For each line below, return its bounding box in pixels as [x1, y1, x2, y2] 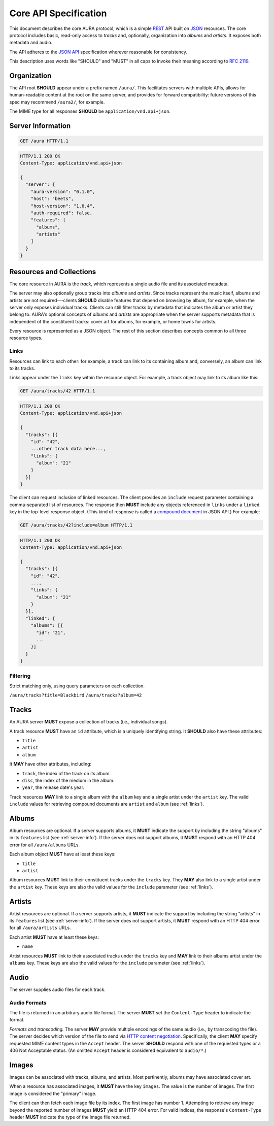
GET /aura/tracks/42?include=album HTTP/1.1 [20, 522, 133, 528]
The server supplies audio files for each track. [9, 986, 106, 992]
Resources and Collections [9, 267, 96, 276]
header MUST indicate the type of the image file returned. [9, 1114, 131, 1120]
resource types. [9, 335, 43, 341]
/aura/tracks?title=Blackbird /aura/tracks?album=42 [9, 692, 142, 698]
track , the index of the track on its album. [22, 770, 111, 776]
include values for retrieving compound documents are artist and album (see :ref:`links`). [9, 801, 204, 807]
